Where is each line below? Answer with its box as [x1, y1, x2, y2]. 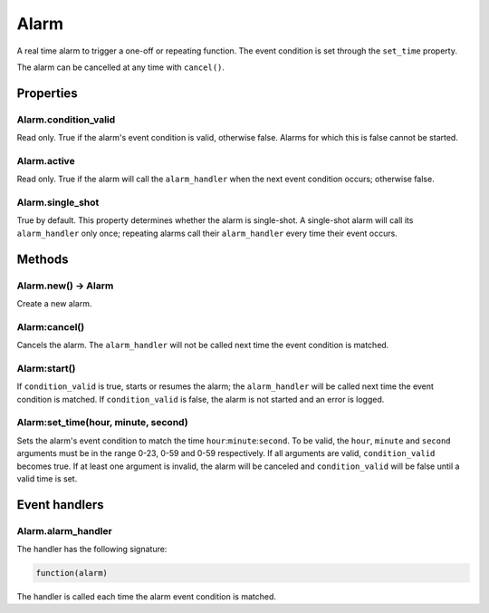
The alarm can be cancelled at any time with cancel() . [16, 62, 225, 73]
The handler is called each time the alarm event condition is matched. [16, 591, 276, 602]
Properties [16, 85, 78, 101]
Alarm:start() [16, 362, 76, 375]
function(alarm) [35, 568, 109, 579]
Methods [16, 251, 69, 267]
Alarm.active [16, 154, 76, 167]
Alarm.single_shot [16, 196, 100, 209]
